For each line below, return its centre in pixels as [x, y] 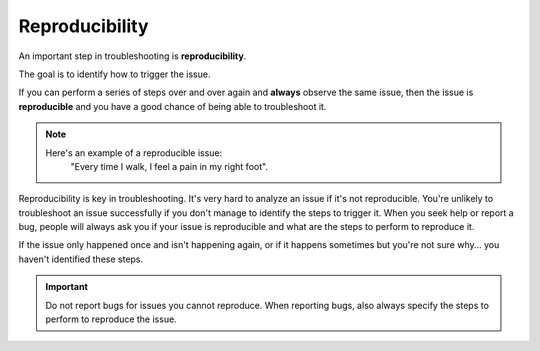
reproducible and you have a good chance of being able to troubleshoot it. [172, 106]
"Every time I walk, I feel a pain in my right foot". [169, 166]
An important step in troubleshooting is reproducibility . [132, 56]
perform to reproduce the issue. [111, 319]
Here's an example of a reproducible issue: [134, 152]
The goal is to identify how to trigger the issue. [114, 74]
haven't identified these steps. [81, 259]
